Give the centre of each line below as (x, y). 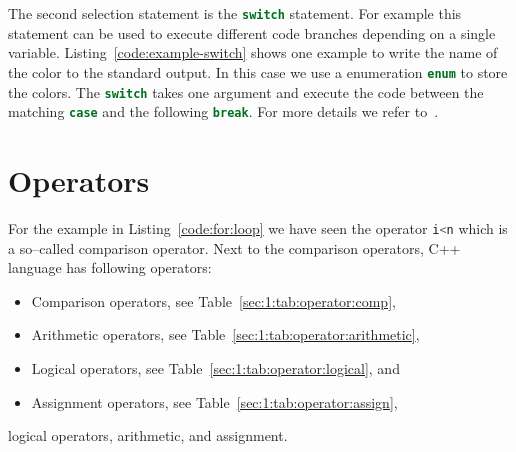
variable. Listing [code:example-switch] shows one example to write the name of (253, 52)
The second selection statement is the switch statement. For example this (235, 13)
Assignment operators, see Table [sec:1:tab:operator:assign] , (214, 401)
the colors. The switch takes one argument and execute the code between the (246, 91)
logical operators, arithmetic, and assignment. (148, 435)
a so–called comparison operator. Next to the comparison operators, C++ (234, 247)
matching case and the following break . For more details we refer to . (223, 111)
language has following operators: (110, 267)
